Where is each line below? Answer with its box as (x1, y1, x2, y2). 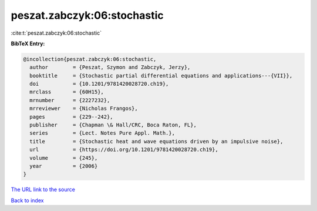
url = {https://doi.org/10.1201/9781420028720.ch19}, (29, 146, 218, 153)
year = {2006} (29, 163, 98, 169)
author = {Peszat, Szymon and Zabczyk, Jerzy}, (29, 64, 191, 71)
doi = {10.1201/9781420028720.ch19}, (29, 81, 169, 88)
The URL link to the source (11, 186, 76, 193)
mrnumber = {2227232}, (29, 97, 110, 103)
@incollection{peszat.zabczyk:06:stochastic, (23, 56, 157, 62)
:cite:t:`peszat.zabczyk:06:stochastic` (11, 29, 102, 36)
